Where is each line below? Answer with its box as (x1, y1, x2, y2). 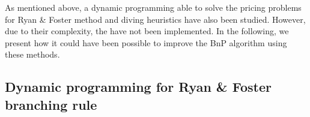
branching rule (5, 95, 97, 113)
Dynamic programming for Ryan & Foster (5, 77, 272, 96)
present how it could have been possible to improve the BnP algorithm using (5, 36, 287, 49)
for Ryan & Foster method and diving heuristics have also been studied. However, (5, 13, 306, 25)
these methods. (5, 48, 60, 61)
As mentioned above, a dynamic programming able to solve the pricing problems (5, 1, 302, 13)
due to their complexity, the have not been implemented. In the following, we (5, 25, 289, 37)
